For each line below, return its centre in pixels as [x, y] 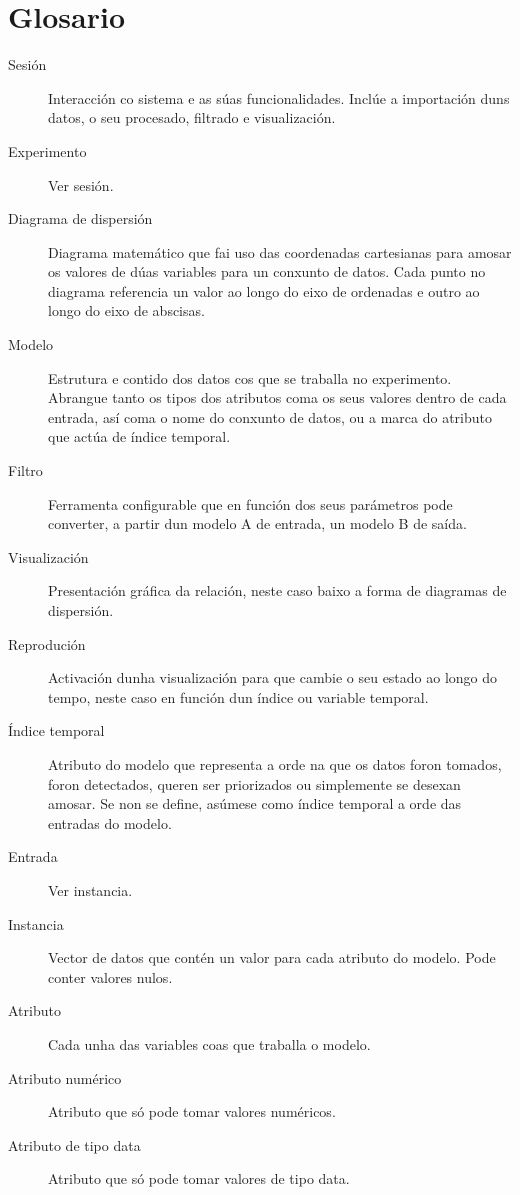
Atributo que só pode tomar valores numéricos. [192, 1111]
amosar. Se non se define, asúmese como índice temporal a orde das [255, 803]
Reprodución [47, 643]
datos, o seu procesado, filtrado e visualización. [192, 117]
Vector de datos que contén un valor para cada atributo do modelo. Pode [272, 957]
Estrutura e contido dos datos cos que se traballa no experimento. [250, 377]
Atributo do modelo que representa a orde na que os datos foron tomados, [275, 763]
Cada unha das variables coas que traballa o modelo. [209, 1043]
